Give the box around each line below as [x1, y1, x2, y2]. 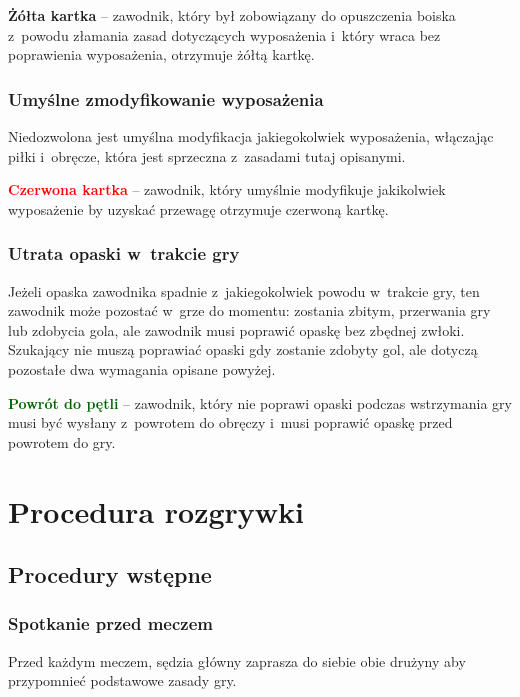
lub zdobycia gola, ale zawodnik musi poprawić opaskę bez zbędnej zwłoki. [8, 319, 465, 340]
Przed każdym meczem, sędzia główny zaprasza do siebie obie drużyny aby [8, 650, 466, 671]
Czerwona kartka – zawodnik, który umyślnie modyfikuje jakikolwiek [8, 179, 446, 200]
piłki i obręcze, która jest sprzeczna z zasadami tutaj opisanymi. [8, 145, 406, 166]
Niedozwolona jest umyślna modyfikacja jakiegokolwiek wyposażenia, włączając [8, 126, 494, 146]
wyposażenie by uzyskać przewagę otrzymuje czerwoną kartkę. [8, 198, 389, 219]
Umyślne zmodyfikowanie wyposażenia [8, 86, 324, 111]
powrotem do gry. [8, 431, 116, 452]
